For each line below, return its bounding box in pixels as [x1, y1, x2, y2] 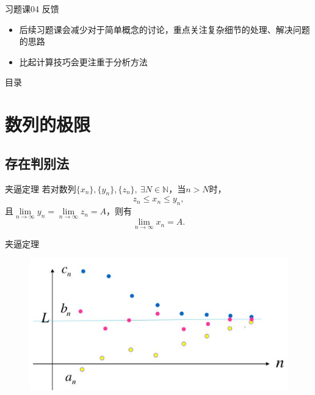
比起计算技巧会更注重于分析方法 [19, 55, 148, 68]
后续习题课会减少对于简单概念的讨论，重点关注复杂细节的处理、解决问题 [19, 23, 310, 35]
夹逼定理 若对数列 [5, 182, 76, 195]
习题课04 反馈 [5, 2, 59, 15]
